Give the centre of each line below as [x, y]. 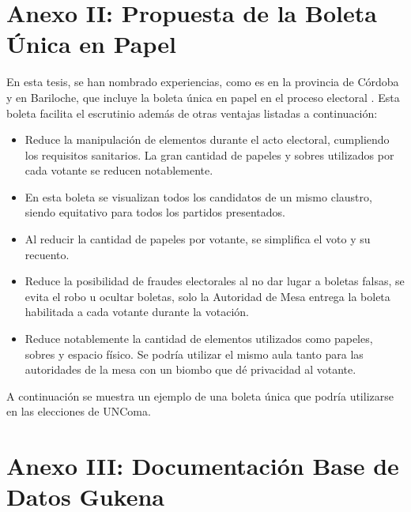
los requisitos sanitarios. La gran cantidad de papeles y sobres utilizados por [209, 154]
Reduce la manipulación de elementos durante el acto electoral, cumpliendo [207, 139]
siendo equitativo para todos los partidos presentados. [155, 212]
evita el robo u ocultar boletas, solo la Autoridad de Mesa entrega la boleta [207, 296]
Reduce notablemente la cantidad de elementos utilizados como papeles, [199, 339]
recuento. [47, 254]
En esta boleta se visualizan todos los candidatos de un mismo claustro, [198, 196]
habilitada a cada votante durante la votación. [137, 312]
